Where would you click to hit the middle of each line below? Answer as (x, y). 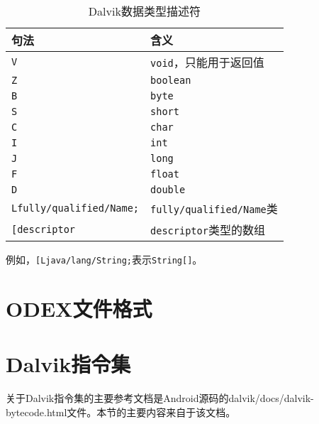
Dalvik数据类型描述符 (144, 11)
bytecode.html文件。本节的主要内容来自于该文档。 (121, 412)
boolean (171, 80)
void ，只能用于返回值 (207, 62)
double (168, 190)
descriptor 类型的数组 (208, 230)
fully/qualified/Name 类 (214, 208)
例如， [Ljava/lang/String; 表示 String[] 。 (104, 259)
